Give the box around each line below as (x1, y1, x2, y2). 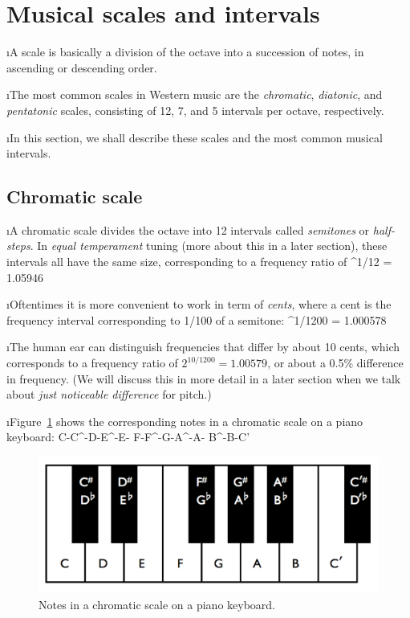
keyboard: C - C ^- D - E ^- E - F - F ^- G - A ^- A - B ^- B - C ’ (6, 428, 250, 445)
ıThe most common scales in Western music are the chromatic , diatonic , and (6, 86, 383, 103)
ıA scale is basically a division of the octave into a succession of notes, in (6, 43, 364, 60)
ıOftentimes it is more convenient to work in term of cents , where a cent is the (6, 296, 392, 313)
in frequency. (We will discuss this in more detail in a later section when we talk (6, 370, 401, 387)
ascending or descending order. (6, 59, 157, 76)
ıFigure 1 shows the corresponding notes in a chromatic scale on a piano (6, 412, 363, 429)
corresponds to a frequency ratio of (6, 354, 178, 371)
